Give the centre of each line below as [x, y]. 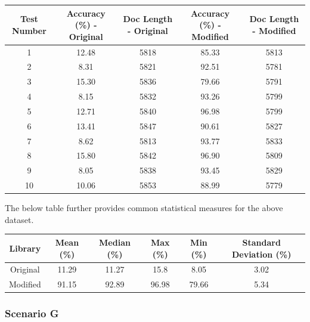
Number [29, 30]
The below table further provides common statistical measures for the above [144, 208]
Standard [261, 242]
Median [115, 242]
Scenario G [32, 313]
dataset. [19, 219]
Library [25, 248]
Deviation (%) [261, 254]
